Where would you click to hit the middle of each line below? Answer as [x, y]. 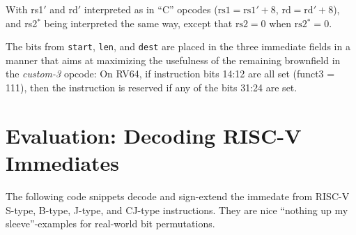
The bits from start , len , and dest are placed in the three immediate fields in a [178, 46]
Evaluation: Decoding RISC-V [154, 135]
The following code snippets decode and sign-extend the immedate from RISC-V [178, 196]
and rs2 [22, 23]
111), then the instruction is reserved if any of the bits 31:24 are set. [152, 88]
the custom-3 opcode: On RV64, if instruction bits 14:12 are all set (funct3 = [170, 74]
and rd [64, 9]
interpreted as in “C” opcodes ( [151, 9]
